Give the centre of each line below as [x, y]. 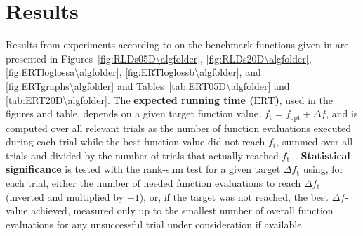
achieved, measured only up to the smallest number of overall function [182, 210]
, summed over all [315, 142]
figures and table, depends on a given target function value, [133, 113]
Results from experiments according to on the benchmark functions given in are [177, 45]
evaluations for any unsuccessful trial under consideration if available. [155, 224]
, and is [342, 113]
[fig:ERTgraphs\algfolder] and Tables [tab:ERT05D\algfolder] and [148, 85]
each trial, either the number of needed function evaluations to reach [153, 182]
